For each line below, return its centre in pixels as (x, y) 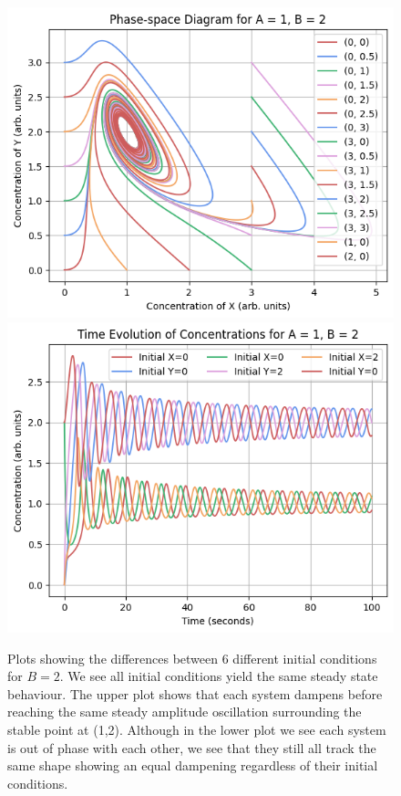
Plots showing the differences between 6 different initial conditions (192, 658)
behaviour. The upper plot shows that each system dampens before (195, 693)
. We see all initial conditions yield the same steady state (219, 676)
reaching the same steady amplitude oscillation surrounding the (185, 712)
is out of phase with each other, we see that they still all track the (192, 747)
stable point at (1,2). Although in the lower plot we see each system (197, 730)
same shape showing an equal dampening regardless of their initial (193, 765)
